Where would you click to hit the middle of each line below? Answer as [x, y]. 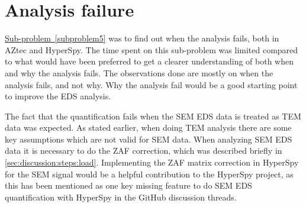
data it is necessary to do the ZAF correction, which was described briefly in [144, 151]
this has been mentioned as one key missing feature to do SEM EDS [128, 185]
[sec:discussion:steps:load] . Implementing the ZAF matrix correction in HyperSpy [152, 162]
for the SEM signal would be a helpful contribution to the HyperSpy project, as [149, 174]
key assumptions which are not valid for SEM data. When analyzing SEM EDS [149, 139]
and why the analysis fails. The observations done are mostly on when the [139, 72]
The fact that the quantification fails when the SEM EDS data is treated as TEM [153, 116]
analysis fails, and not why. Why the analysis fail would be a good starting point [151, 84]
